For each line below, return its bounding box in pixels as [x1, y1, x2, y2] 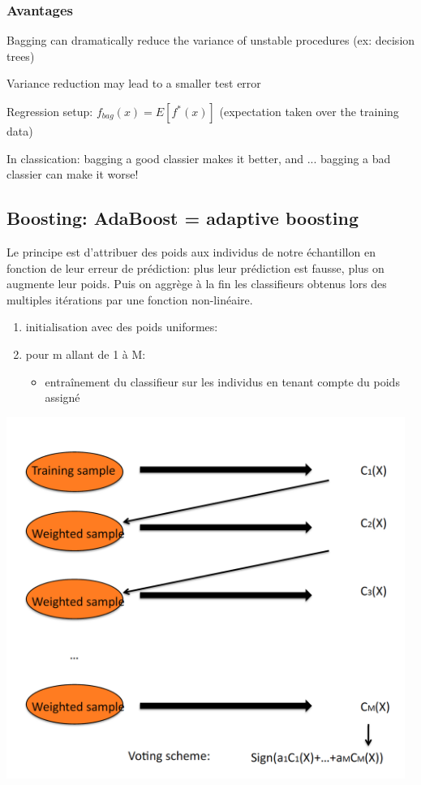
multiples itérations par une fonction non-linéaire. [6, 291, 253, 308]
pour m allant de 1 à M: [25, 345, 146, 362]
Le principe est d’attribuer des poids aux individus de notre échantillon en [6, 243, 376, 260]
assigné [45, 389, 80, 406]
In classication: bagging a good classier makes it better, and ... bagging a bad [6, 149, 391, 166]
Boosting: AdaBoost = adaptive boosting [6, 205, 359, 231]
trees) [6, 47, 35, 64]
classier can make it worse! [6, 166, 139, 183]
